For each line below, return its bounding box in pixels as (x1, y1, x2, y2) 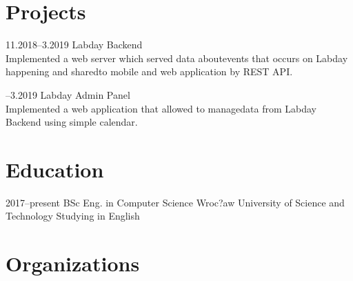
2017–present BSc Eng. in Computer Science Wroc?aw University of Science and (6, 195, 345, 209)
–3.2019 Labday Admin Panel (6, 87, 130, 101)
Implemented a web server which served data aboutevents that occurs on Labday (6, 50, 348, 65)
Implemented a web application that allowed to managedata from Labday (6, 101, 316, 115)
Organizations (6, 249, 140, 278)
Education (6, 155, 104, 183)
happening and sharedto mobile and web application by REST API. (6, 64, 293, 79)
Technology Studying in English (6, 209, 140, 223)
